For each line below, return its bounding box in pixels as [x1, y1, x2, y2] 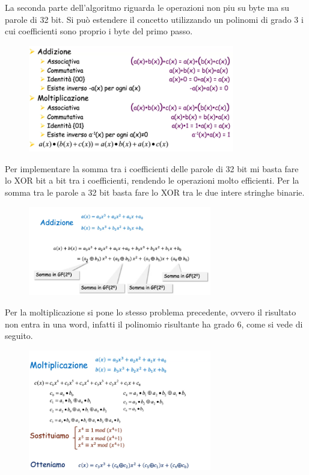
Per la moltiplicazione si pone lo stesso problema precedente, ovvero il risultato [5, 306, 296, 318]
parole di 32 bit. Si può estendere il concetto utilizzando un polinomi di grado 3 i [5, 13, 304, 25]
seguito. [5, 329, 33, 342]
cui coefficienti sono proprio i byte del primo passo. [5, 25, 193, 37]
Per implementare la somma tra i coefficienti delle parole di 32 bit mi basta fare [5, 162, 299, 175]
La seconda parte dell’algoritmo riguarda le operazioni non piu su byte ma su [5, 1, 290, 13]
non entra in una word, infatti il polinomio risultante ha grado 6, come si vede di [5, 317, 303, 330]
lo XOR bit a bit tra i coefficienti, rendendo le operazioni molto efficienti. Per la [5, 174, 299, 187]
